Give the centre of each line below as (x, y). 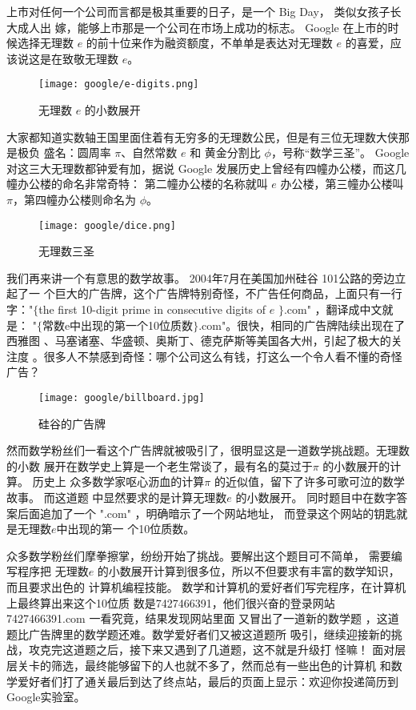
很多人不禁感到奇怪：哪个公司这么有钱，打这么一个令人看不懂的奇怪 (223, 356)
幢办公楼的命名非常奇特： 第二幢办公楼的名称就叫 (137, 184)
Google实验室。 (46, 697)
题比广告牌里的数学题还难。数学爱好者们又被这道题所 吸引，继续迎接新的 (199, 634)
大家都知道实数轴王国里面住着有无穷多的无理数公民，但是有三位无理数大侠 (202, 136)
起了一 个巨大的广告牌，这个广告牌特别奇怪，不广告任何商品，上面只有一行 (204, 293)
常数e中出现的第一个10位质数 (118, 325)
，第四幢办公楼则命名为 (74, 199)
